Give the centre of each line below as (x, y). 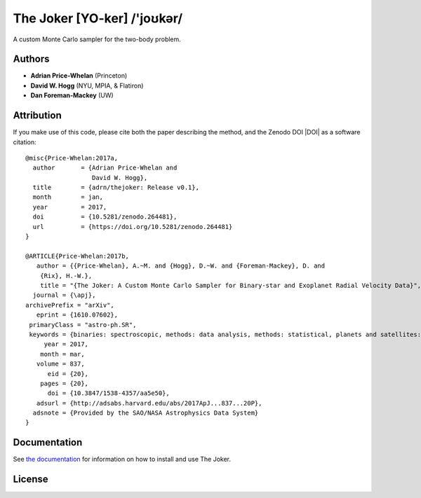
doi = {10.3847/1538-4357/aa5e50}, (108, 393)
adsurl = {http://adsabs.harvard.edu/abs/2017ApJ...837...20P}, (149, 403)
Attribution (38, 116)
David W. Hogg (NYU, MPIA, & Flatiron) (87, 85)
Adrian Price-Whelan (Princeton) (79, 76)
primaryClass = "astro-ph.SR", (83, 325)
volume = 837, (60, 364)
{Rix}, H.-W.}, (66, 276)
